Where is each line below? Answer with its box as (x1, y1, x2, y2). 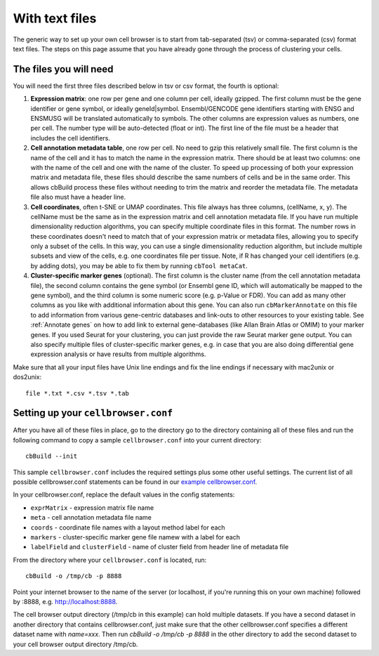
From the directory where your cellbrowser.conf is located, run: (13, 556, 207, 564)
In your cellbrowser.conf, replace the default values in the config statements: (13, 490, 235, 499)
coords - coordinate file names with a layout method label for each (30, 523, 225, 532)
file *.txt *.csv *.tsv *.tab (25, 389, 130, 397)
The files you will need (13, 63, 114, 75)
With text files (13, 11, 97, 26)
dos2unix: (13, 373, 42, 381)
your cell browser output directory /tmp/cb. (13, 640, 138, 648)
